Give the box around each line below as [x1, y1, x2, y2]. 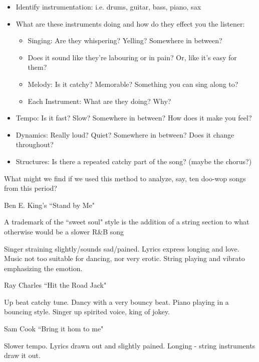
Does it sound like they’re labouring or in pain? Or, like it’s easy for [28, 52, 237, 62]
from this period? [4, 183, 57, 193]
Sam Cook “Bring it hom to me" [4, 323, 104, 334]
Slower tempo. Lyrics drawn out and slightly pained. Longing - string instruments [4, 340, 255, 350]
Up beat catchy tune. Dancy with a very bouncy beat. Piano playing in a [4, 296, 229, 307]
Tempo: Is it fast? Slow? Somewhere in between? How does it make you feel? [16, 112, 252, 123]
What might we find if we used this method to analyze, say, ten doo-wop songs [4, 173, 246, 183]
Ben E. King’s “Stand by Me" [4, 199, 95, 210]
